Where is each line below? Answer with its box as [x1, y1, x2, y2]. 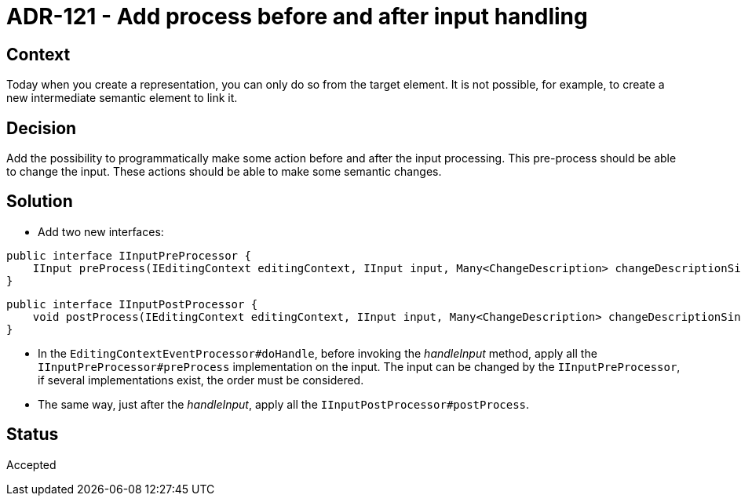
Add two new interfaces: [38, 224, 164, 238]
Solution [6, 191, 73, 212]
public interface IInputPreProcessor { [6, 249, 251, 262]
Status [6, 424, 59, 445]
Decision [6, 118, 77, 138]
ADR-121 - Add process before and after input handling [6, 3, 588, 30]
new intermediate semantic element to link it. [6, 91, 238, 105]
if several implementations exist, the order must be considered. [38, 373, 364, 387]
